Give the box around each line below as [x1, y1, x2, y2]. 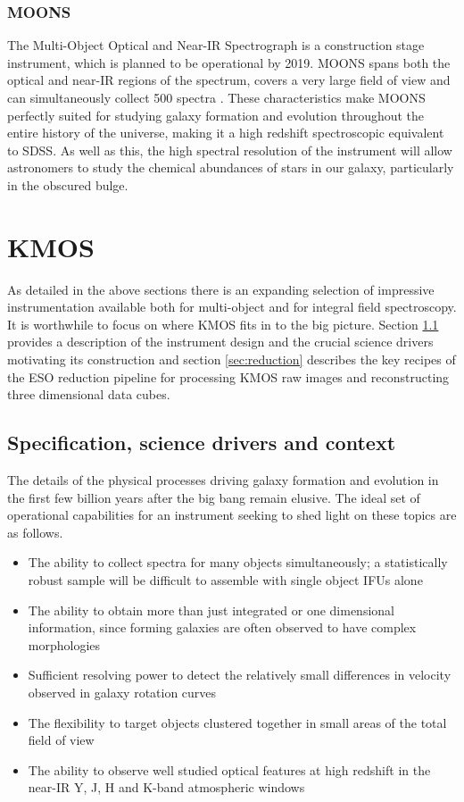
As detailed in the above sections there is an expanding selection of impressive [7, 280, 435, 298]
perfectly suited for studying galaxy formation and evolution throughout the [7, 105, 425, 124]
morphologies [28, 635, 101, 654]
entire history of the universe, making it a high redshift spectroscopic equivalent [7, 123, 444, 142]
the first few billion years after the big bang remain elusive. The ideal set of [7, 488, 420, 506]
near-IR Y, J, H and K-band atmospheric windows [28, 778, 305, 797]
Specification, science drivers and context [7, 429, 396, 456]
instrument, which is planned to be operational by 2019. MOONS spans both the [7, 53, 451, 71]
